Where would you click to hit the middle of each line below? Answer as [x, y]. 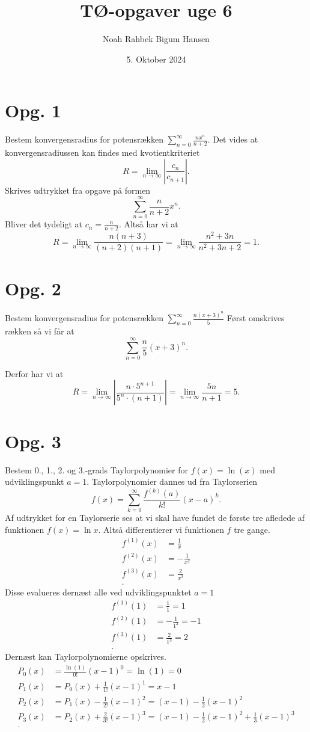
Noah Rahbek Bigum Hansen [156, 39]
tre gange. [252, 529]
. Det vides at [233, 139]
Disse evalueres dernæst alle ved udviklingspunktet [98, 592]
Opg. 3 [33, 441]
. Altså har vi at [148, 224]
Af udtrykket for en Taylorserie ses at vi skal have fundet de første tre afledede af [155, 518]
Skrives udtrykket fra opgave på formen [78, 190]
